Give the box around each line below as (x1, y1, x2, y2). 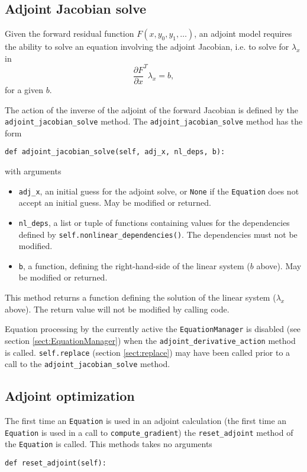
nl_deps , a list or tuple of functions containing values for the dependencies (18, 216, 290, 228)
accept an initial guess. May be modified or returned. (18, 196, 211, 209)
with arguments (5, 165, 62, 177)
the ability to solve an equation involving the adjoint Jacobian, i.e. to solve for (5, 40, 289, 53)
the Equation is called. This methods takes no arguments (5, 438, 212, 450)
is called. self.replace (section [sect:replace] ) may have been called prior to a (5, 346, 290, 358)
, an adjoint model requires (194, 27, 292, 40)
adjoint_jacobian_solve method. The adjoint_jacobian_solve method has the (5, 115, 303, 127)
